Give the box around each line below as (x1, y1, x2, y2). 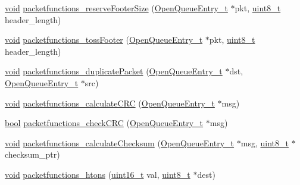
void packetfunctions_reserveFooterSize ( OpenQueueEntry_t (5, 2, 228, 14)
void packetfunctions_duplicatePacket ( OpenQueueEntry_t (5, 65, 223, 77)
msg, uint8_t (240, 136, 289, 149)
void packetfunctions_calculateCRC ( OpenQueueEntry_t (5, 96, 215, 109)
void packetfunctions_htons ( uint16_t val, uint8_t (5, 168, 190, 180)
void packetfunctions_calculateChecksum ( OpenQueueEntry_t (5, 136, 235, 149)
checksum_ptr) (5, 148, 60, 161)
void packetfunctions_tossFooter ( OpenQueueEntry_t (5, 33, 203, 46)
